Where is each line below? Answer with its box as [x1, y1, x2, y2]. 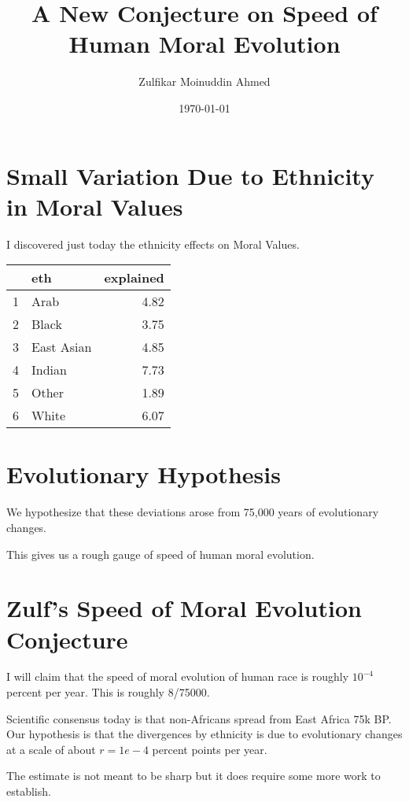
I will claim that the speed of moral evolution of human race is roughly [6, 668, 349, 685]
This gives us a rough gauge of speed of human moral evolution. [6, 545, 315, 562]
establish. [6, 783, 51, 799]
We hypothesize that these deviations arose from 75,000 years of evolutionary [6, 504, 379, 520]
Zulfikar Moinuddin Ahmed [138, 73, 271, 90]
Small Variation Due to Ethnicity [6, 159, 374, 191]
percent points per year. [152, 741, 267, 757]
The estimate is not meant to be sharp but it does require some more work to [6, 767, 381, 784]
